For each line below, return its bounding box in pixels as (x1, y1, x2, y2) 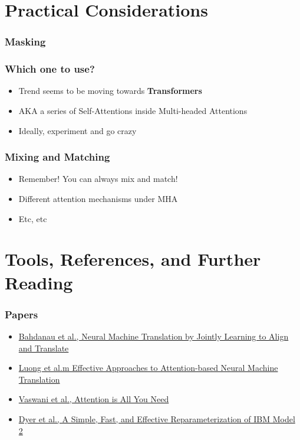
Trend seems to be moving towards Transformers (18, 84, 202, 97)
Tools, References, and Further (5, 247, 261, 271)
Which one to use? (5, 61, 95, 76)
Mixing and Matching (5, 149, 110, 164)
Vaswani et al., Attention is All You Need (18, 393, 169, 405)
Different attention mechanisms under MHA (18, 193, 178, 205)
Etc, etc (18, 212, 47, 224)
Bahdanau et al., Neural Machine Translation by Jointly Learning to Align (18, 330, 289, 342)
